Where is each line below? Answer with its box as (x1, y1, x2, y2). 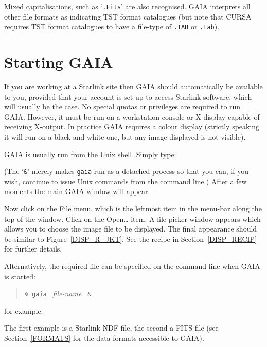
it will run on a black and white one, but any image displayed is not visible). (4, 131, 246, 142)
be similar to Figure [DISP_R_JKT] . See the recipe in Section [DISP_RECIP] (4, 233, 257, 244)
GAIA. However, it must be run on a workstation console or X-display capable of (4, 111, 260, 122)
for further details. (4, 243, 62, 254)
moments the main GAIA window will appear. (4, 186, 150, 197)
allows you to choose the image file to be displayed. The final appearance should (4, 223, 257, 234)
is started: (4, 271, 35, 281)
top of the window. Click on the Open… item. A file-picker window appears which (4, 213, 261, 224)
